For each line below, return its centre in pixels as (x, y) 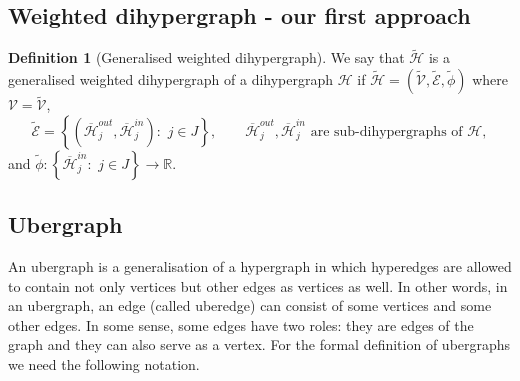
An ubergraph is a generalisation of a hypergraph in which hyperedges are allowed (260, 266)
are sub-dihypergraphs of (386, 131)
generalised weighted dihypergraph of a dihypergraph (171, 79)
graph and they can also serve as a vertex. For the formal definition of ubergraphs (259, 344)
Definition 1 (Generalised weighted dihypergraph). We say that (206, 57)
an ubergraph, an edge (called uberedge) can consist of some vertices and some (250, 305)
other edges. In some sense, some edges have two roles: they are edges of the (241, 324)
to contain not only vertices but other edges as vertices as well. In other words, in (258, 285)
